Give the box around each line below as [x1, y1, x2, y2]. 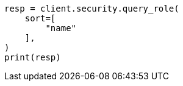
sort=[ [24, 13, 56, 23]
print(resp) [4, 52, 61, 62]
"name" [45, 23, 77, 33]
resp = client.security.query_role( [4, 4, 179, 13]
